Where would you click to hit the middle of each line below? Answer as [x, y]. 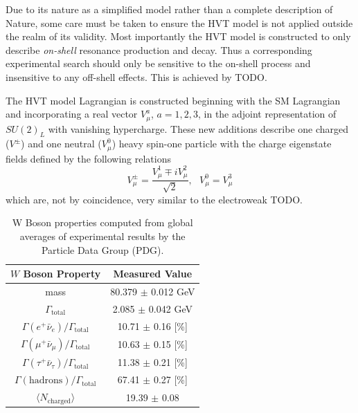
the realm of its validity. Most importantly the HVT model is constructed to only [178, 36]
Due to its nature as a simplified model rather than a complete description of [169, 9]
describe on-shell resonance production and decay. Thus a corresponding [159, 49]
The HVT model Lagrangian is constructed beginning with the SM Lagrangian [173, 100]
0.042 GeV [170, 308]
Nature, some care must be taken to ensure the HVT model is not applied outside [179, 22]
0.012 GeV [173, 292]
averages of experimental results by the [102, 236]
